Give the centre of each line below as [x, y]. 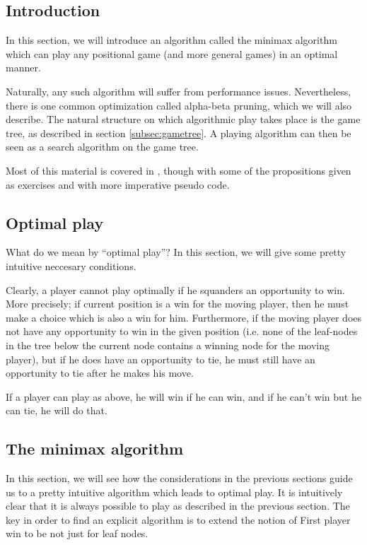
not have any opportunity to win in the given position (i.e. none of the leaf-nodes [182, 331]
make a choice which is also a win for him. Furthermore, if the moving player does [184, 317]
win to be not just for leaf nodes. [77, 533]
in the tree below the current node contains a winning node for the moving [168, 345]
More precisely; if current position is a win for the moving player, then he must [177, 304]
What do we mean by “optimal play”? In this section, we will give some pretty [176, 252]
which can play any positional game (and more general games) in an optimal [172, 53]
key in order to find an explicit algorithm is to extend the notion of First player [178, 519]
